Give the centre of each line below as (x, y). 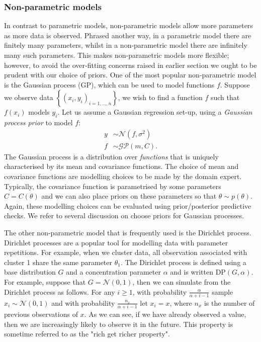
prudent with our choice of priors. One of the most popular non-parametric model (130, 75)
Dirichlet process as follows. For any (60, 291)
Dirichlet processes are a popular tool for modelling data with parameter (116, 242)
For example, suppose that (45, 281)
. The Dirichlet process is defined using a (183, 262)
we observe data (29, 97)
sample (223, 291)
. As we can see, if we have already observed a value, (165, 314)
